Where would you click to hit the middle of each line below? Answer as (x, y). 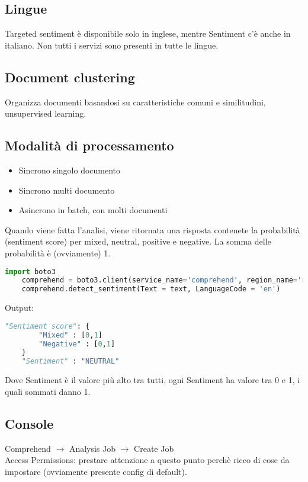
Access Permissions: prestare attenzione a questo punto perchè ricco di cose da (147, 460)
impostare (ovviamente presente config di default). (96, 471)
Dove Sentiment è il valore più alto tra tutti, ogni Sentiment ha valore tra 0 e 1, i (153, 380)
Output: (20, 308)
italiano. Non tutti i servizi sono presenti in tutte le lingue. (112, 45)
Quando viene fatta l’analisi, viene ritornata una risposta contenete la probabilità (153, 229)
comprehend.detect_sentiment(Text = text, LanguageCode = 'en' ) (151, 289)
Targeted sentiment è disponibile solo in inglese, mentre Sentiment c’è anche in (148, 33)
